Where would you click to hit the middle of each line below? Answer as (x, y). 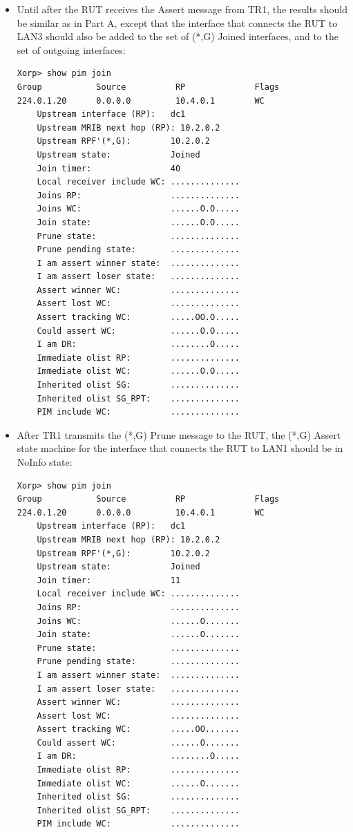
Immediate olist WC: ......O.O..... (138, 371)
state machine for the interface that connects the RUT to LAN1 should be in (180, 448)
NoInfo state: (45, 462)
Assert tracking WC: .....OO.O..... (138, 318)
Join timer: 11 (109, 580)
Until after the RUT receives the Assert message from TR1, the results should (182, 9)
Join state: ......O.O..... (138, 222)
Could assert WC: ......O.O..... (138, 331)
